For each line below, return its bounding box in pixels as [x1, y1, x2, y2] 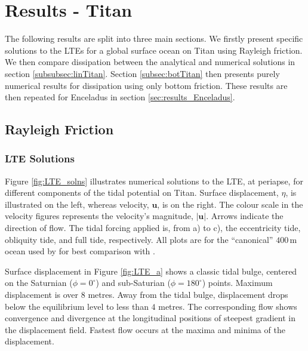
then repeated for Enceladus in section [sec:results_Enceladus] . [5, 91, 235, 103]
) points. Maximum [202, 276, 273, 289]
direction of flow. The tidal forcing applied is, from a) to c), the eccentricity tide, [5, 221, 301, 234]
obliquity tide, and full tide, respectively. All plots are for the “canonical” [5, 233, 273, 245]
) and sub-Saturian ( [96, 276, 171, 289]
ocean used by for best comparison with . [5, 245, 155, 257]
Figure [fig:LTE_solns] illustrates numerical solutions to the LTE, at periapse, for [5, 174, 303, 187]
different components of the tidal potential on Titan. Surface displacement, [5, 186, 279, 199]
